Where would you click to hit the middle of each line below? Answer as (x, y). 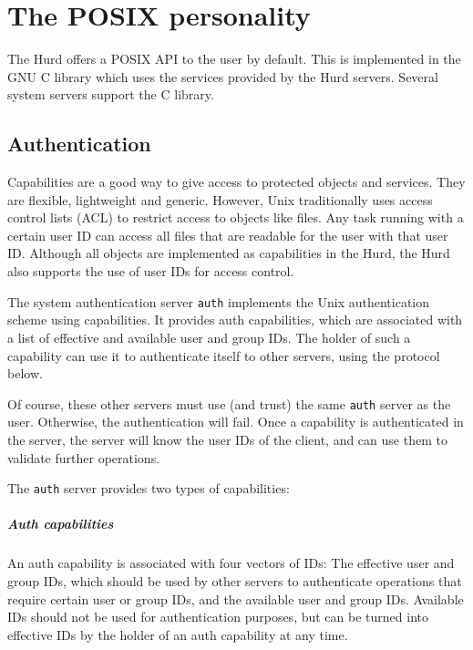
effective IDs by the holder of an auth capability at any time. (178, 634)
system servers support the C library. (111, 94)
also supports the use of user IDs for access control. (151, 271)
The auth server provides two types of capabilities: (149, 488)
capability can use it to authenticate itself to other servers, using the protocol (224, 355)
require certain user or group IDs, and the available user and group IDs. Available (236, 598)
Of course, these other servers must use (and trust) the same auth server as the (229, 403)
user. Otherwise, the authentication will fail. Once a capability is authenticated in (236, 422)
